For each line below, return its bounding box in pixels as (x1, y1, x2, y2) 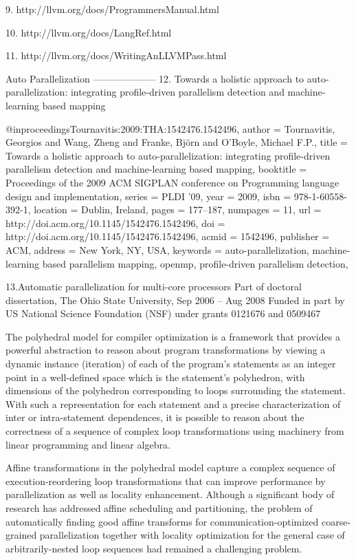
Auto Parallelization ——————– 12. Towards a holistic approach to (5, 71, 304, 85)
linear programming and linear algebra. (5, 437, 170, 451)
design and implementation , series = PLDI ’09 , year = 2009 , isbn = (5, 189, 291, 203)
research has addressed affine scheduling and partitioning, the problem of (5, 501, 313, 515)
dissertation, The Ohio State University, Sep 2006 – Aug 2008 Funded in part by (5, 292, 345, 307)
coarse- (321, 514, 351, 528)
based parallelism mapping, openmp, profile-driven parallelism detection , (42, 256, 348, 270)
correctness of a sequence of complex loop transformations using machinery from (5, 424, 344, 438)
